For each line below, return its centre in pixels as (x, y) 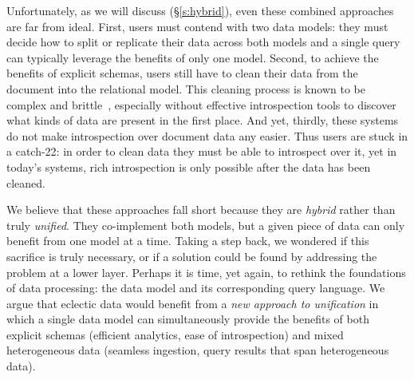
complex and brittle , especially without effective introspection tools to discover (201, 104)
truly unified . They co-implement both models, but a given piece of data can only (206, 225)
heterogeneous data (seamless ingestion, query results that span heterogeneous (198, 350)
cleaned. (26, 182)
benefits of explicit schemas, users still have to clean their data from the (182, 73)
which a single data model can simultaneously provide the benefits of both (188, 319)
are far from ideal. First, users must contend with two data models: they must (197, 26)
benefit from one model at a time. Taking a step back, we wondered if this (188, 241)
